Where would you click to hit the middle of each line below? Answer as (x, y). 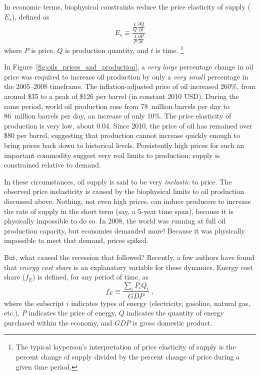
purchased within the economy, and (58, 322)
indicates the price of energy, (72, 313)
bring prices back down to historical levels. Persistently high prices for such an (124, 145)
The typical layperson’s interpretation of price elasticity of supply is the (126, 347)
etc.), (12, 313)
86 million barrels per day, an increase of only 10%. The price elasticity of (118, 116)
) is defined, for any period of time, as (91, 277)
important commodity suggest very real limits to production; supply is (112, 155)
